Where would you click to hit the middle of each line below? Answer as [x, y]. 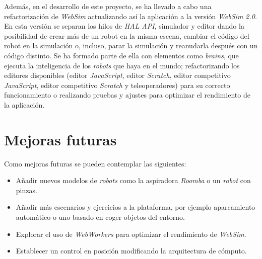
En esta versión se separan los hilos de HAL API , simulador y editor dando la [124, 26]
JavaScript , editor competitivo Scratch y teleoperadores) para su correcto [117, 85]
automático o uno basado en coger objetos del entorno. [100, 217]
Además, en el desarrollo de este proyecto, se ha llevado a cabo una [108, 6]
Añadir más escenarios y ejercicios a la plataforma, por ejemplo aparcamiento [136, 207]
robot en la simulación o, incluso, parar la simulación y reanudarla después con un [131, 46]
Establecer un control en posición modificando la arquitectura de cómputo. [131, 251]
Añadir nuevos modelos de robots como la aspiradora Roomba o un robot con [133, 180]
